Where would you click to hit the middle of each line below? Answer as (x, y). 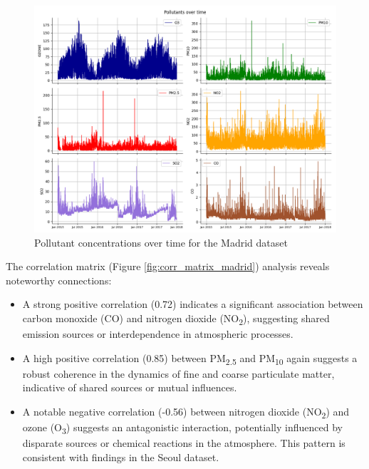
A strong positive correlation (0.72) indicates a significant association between (193, 304)
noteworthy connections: (59, 280)
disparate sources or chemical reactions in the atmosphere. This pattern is (184, 443)
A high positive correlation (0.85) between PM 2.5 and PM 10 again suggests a (190, 359)
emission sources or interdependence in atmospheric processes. (158, 334)
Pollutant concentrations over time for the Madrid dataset (161, 242)
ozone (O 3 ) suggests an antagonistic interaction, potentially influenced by (182, 428)
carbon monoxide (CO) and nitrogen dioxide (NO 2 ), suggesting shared (176, 319)
